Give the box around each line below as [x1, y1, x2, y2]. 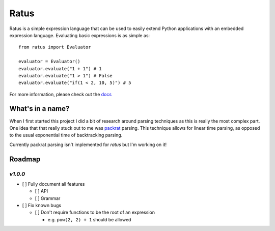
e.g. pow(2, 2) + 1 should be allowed [47, 216, 131, 222]
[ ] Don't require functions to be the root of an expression [35, 209, 155, 216]
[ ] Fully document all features [22, 181, 85, 187]
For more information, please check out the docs [9, 91, 112, 97]
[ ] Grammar [35, 195, 61, 201]
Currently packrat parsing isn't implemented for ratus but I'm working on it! [9, 141, 167, 148]
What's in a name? [9, 104, 70, 113]
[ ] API [35, 188, 48, 194]
